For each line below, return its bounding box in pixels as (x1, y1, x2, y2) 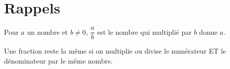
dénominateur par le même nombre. (4, 55, 113, 66)
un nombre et (27, 26, 68, 37)
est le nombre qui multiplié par (97, 26, 192, 37)
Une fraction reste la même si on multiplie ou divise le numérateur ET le (4, 46, 226, 56)
